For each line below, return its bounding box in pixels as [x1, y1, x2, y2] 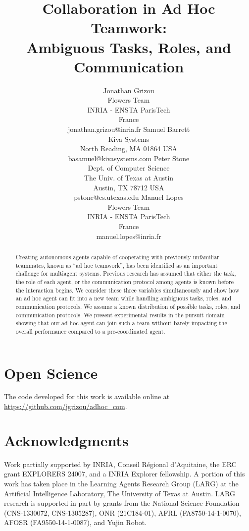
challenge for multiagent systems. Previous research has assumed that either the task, [15, 269, 236, 278]
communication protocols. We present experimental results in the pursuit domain [15, 310, 225, 319]
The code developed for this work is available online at [4, 391, 170, 402]
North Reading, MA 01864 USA [80, 143, 177, 154]
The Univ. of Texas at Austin [84, 173, 174, 183]
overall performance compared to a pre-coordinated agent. [15, 327, 165, 335]
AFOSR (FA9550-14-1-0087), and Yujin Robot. [4, 517, 147, 528]
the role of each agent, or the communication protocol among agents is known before [15, 277, 234, 286]
